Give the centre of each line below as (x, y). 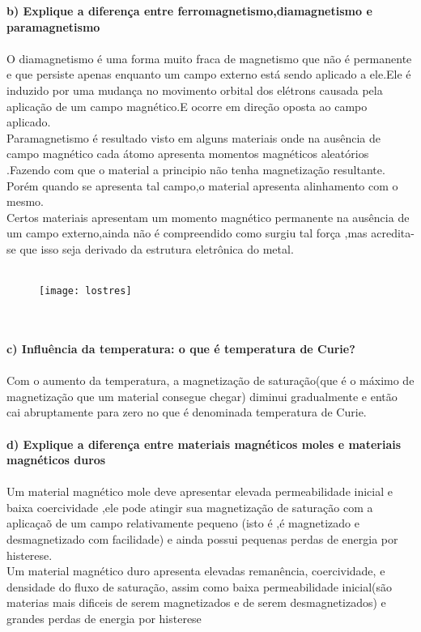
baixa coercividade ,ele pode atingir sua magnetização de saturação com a (190, 507)
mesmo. (25, 201)
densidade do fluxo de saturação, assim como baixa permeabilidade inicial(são (200, 586)
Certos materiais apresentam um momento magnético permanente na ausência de (208, 217)
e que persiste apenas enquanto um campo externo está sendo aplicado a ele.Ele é (209, 74)
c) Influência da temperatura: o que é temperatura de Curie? (181, 348)
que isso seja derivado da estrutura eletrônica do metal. (157, 248)
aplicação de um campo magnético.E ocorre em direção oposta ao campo (187, 106)
